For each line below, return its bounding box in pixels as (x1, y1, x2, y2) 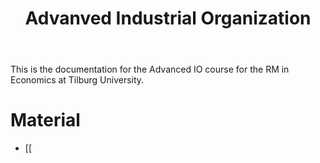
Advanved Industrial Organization (24, 7, 312, 30)
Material (10, 109, 81, 132)
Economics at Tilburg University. (10, 74, 145, 86)
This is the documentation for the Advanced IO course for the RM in (10, 63, 290, 76)
